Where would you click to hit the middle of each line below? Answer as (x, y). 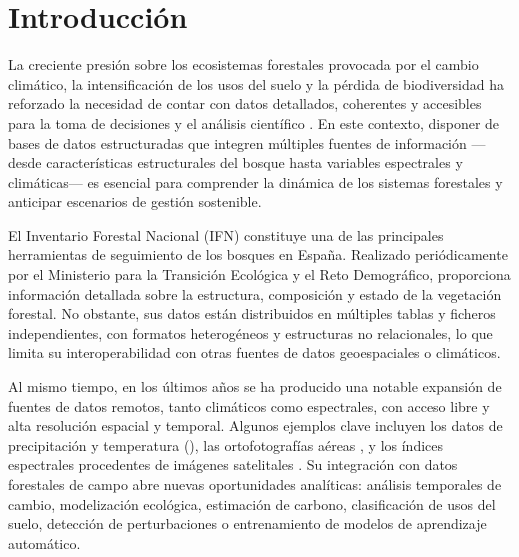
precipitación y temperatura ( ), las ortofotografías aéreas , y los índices (226, 444)
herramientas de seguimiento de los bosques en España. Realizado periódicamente (258, 254)
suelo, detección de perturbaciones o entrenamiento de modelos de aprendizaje (247, 523)
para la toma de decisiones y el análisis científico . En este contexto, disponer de (254, 122)
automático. (44, 542)
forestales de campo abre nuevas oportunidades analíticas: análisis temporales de (255, 484)
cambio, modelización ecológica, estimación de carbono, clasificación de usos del (252, 503)
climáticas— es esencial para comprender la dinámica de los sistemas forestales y (255, 181)
